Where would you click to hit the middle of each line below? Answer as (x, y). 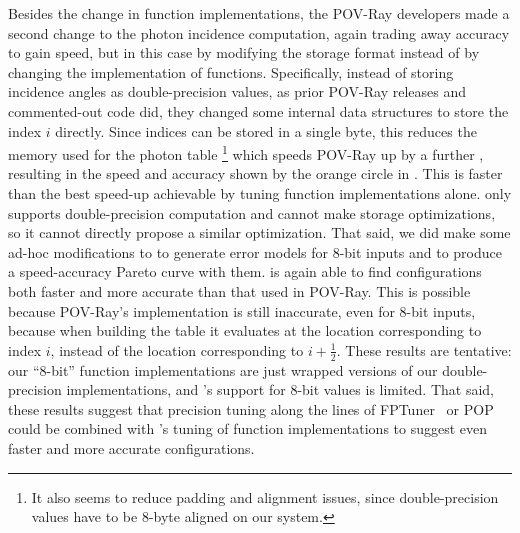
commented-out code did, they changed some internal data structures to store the (258, 110)
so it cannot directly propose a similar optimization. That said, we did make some (259, 232)
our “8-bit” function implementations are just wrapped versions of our (223, 369)
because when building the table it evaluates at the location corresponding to (245, 330)
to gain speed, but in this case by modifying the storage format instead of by (244, 52)
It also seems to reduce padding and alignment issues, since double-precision (265, 496)
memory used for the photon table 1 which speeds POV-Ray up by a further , (246, 152)
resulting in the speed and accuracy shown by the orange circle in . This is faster (255, 173)
